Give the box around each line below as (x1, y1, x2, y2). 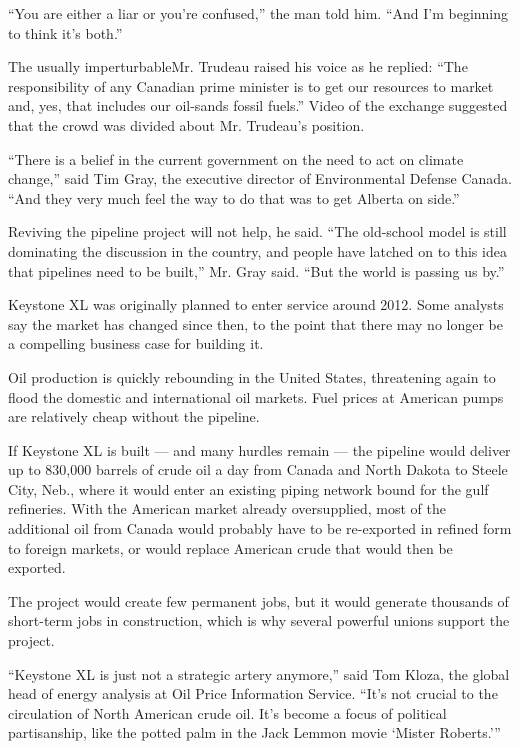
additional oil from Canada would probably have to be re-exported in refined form (8, 518, 512, 539)
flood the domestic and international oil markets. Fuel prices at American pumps (8, 386, 504, 407)
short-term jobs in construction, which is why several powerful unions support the (8, 610, 510, 631)
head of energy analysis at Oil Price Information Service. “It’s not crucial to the (8, 683, 498, 704)
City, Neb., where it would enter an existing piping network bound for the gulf (8, 478, 489, 499)
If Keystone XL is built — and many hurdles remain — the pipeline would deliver (8, 439, 511, 460)
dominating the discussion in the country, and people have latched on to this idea (8, 240, 507, 261)
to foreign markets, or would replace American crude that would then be (8, 537, 453, 558)
